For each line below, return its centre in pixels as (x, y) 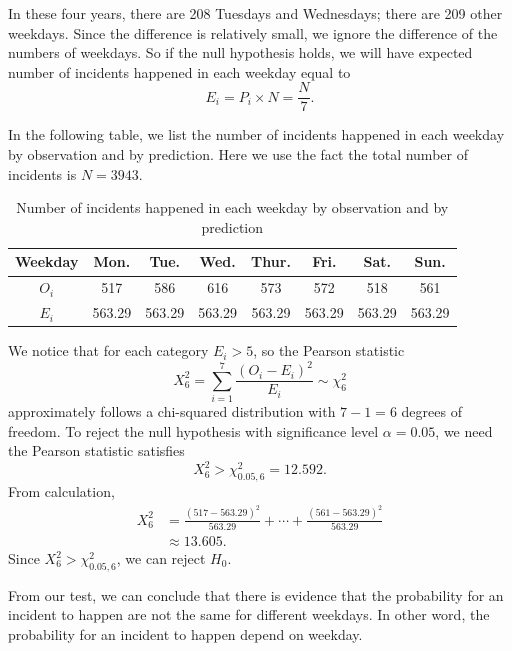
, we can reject (161, 558)
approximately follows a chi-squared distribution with (172, 411)
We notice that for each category (108, 350)
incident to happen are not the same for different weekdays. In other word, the (249, 614)
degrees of (431, 411)
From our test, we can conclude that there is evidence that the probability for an (256, 594)
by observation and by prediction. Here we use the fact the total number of (238, 154)
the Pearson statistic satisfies (96, 450)
